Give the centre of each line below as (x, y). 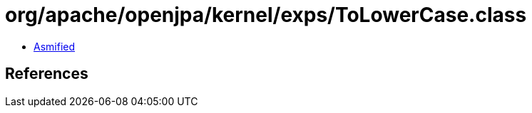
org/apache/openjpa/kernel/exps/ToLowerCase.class (266, 15)
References (47, 74)
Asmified (55, 46)
